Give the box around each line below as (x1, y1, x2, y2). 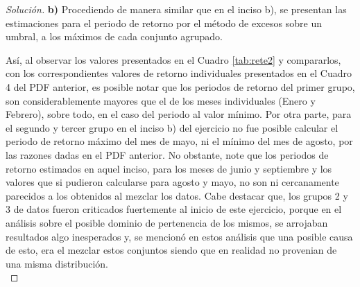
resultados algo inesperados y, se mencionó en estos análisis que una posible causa (6, 229, 353, 243)
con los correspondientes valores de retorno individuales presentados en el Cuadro (6, 66, 352, 80)
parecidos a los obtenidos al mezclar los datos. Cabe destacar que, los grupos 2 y (6, 188, 348, 202)
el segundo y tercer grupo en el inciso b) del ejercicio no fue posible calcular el (6, 120, 338, 134)
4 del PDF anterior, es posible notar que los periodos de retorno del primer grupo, (6, 79, 355, 94)
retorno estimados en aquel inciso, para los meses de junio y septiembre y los (6, 161, 332, 175)
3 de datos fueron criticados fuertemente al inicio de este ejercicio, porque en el (6, 202, 342, 216)
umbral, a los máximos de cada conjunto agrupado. (6, 29, 223, 44)
